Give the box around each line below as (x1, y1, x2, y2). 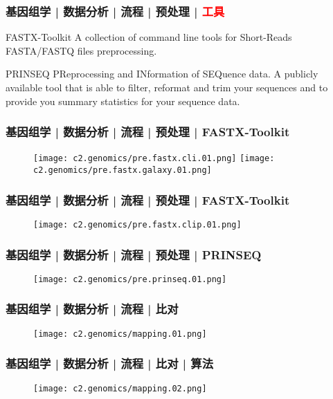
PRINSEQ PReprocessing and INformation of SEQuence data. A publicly (6, 66, 318, 81)
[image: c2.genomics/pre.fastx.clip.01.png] (33, 219, 242, 230)
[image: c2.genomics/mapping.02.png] (33, 383, 207, 393)
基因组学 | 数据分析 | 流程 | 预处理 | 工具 (6, 2, 225, 19)
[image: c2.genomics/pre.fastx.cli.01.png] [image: (33, 154, 275, 164)
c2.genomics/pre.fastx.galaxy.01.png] (33, 165, 212, 176)
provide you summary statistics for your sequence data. (6, 93, 240, 108)
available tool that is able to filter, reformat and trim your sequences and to (6, 80, 328, 94)
